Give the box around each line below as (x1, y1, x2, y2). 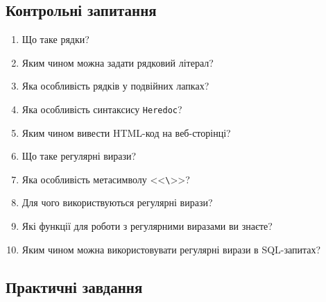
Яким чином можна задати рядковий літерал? (22, 55, 214, 69)
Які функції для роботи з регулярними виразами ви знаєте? (22, 219, 273, 233)
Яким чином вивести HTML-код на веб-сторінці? (22, 125, 231, 140)
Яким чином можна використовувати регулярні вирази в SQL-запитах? (22, 242, 321, 256)
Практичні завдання (6, 276, 143, 297)
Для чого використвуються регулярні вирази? (22, 195, 213, 210)
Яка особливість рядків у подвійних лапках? (22, 78, 209, 93)
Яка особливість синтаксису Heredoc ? (22, 101, 182, 116)
